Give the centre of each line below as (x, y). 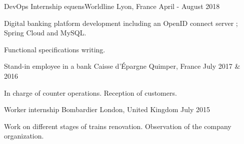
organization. (24, 136)
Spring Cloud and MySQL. (45, 33)
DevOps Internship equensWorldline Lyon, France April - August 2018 (112, 6)
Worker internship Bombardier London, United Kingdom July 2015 (107, 109)
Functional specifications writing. (55, 49)
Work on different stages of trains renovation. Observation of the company (118, 126)
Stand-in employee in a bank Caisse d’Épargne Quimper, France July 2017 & (122, 66)
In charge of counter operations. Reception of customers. (90, 92)
